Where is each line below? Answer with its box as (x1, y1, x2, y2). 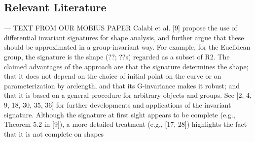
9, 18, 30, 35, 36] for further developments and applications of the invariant (4, 99, 231, 110)
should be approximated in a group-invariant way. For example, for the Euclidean (4, 42, 251, 52)
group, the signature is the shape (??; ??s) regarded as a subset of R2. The (4, 51, 230, 61)
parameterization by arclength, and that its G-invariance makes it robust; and (4, 80, 240, 90)
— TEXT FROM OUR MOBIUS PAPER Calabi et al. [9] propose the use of (4, 23, 237, 33)
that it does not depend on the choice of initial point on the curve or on (4, 71, 221, 81)
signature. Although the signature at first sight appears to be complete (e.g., (4, 109, 235, 119)
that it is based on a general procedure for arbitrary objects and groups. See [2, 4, (4, 90, 252, 100)
